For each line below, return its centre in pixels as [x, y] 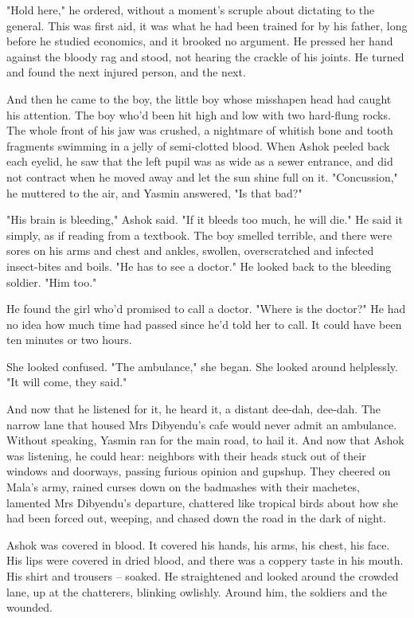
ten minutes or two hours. [69, 340]
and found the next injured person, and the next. [126, 72]
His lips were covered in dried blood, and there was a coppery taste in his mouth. [205, 560]
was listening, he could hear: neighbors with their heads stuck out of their [186, 455]
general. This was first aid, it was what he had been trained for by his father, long [207, 25]
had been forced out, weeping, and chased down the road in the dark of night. [197, 518]
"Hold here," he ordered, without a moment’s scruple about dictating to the [191, 10]
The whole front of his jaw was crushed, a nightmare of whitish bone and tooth [200, 130]
